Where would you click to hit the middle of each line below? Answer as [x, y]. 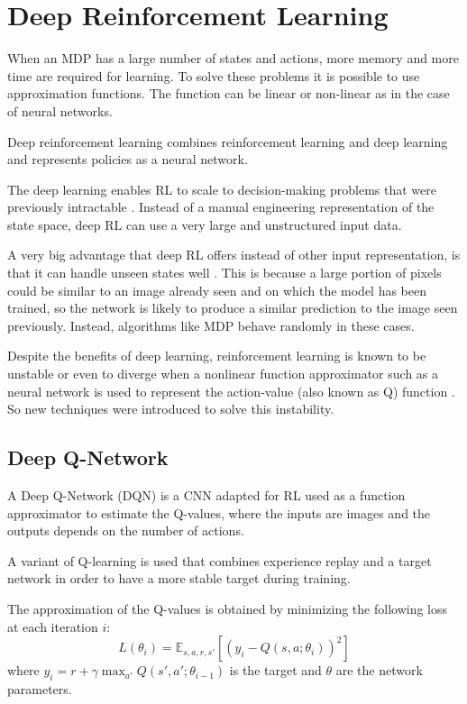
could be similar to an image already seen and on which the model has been [217, 290]
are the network [379, 670]
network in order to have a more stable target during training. [179, 578]
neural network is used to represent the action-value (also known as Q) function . [231, 391]
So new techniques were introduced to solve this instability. [171, 409]
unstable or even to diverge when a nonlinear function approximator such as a [223, 374]
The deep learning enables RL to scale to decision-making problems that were [222, 189]
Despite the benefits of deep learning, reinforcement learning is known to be [217, 356]
